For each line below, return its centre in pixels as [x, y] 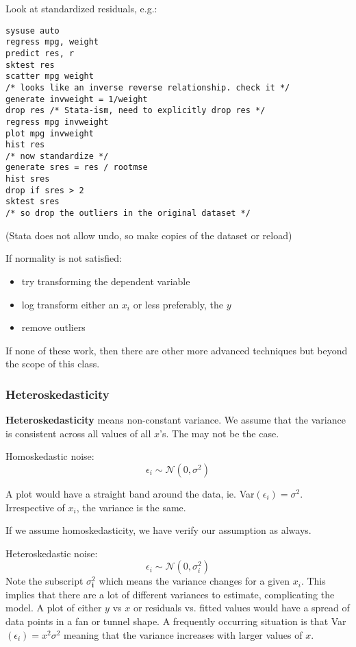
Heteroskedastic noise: [52, 553]
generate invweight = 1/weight [77, 99]
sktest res [30, 65]
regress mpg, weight [52, 42]
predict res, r [40, 53]
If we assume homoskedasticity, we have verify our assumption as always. [158, 530]
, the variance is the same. [131, 507]
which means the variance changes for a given [194, 581]
